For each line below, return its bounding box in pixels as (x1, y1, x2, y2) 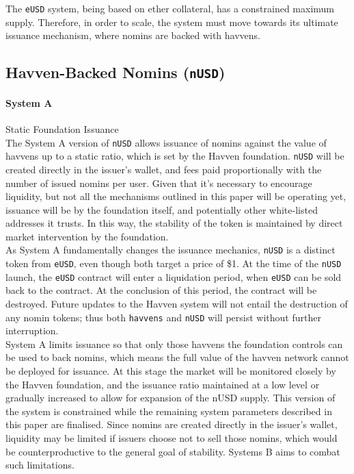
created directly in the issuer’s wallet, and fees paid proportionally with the (5, 162, 322, 176)
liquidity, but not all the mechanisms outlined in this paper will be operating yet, (5, 189, 346, 203)
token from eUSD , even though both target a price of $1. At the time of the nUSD (5, 256, 342, 271)
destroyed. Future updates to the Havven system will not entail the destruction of (5, 297, 348, 311)
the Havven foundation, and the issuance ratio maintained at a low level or (5, 377, 320, 391)
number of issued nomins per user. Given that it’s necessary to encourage (5, 175, 312, 190)
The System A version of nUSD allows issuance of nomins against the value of (5, 135, 327, 149)
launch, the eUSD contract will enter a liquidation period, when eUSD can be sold (5, 269, 342, 284)
